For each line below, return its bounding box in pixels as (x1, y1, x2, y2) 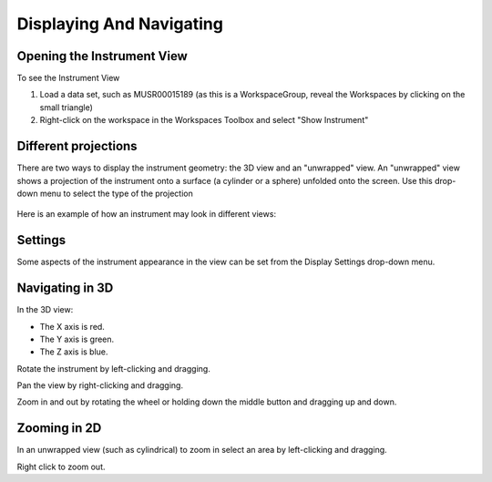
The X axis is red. (39, 321, 105, 332)
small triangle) (39, 101, 93, 113)
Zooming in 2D (16, 420, 102, 436)
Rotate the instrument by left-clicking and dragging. (16, 363, 211, 374)
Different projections (16, 138, 138, 154)
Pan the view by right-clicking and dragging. (16, 380, 184, 391)
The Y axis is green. (39, 333, 115, 344)
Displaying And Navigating (16, 14, 223, 34)
